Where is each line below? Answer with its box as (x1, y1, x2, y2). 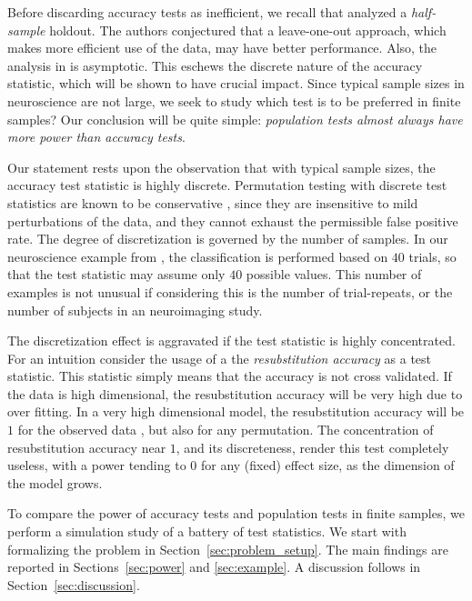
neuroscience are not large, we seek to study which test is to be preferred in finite (7, 91, 461, 110)
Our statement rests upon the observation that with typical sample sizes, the (7, 157, 436, 176)
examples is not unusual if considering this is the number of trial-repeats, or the (7, 282, 453, 301)
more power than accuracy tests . (7, 127, 186, 146)
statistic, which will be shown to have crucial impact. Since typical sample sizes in (7, 74, 465, 93)
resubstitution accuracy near (7, 437, 166, 456)
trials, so (408, 246, 457, 265)
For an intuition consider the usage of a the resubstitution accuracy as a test (7, 348, 432, 367)
